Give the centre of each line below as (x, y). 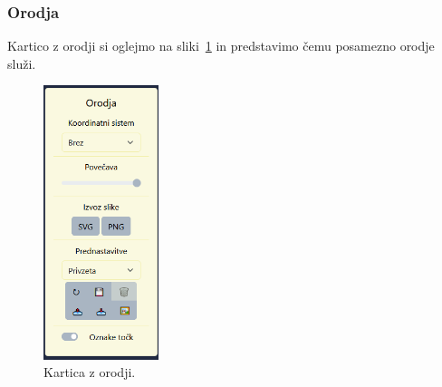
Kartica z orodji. (90, 372)
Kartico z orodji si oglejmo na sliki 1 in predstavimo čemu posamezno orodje (221, 46)
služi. (22, 63)
